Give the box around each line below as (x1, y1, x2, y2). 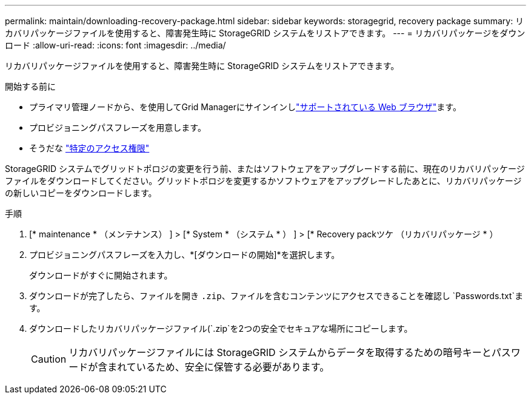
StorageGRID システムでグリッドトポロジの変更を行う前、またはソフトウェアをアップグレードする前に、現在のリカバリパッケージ (5, 163, 525, 174)
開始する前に (5, 81, 56, 91)
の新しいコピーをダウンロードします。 (5, 188, 157, 198)
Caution (31, 353, 67, 365)
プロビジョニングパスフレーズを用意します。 (29, 122, 206, 133)
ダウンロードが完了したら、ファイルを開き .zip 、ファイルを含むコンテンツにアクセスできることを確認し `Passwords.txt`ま (29, 291, 523, 301)
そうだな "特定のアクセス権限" (29, 143, 150, 153)
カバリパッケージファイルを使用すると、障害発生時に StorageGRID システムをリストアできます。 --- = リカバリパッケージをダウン (5, 28, 526, 38)
